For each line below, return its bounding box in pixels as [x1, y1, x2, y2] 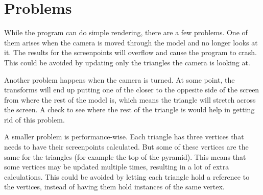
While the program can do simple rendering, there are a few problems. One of [4, 27, 248, 38]
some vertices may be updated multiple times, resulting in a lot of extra [4, 161, 229, 172]
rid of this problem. [4, 114, 65, 125]
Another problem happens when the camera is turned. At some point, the [4, 74, 235, 85]
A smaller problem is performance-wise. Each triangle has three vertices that [4, 131, 244, 142]
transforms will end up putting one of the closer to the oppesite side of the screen [4, 84, 259, 95]
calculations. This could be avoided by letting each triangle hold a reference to [4, 171, 250, 182]
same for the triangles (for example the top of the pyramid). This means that [4, 151, 246, 162]
